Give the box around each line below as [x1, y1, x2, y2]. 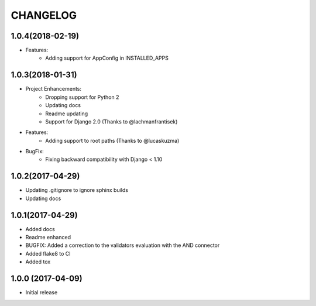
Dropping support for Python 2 [45, 94, 119, 101]
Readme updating [45, 110, 88, 117]
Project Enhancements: [25, 85, 82, 92]
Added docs [25, 225, 55, 232]
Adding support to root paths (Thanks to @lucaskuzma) [45, 137, 180, 144]
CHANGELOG [11, 9, 77, 22]
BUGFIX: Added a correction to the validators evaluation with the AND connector [25, 242, 220, 249]
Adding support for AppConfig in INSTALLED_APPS [45, 54, 169, 61]
